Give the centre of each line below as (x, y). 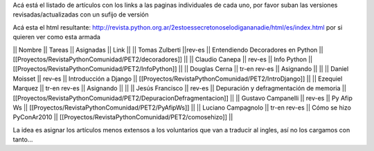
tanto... (23, 140)
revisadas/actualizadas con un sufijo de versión (81, 14)
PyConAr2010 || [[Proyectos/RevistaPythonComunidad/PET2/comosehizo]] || (123, 117)
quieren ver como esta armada (56, 37)
